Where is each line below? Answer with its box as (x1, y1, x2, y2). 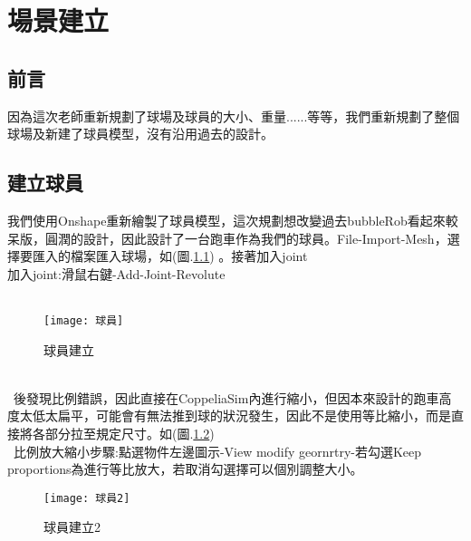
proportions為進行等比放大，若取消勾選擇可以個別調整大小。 (7, 459, 363, 478)
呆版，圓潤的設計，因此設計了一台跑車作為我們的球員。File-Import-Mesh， (7, 228, 447, 247)
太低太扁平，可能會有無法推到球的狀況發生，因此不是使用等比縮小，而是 (19, 406, 451, 425)
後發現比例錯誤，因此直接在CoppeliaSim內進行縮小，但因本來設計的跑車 (13, 388, 439, 407)
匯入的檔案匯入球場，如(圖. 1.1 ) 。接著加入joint (32, 246, 308, 266)
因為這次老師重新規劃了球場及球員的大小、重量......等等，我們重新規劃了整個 (7, 106, 460, 125)
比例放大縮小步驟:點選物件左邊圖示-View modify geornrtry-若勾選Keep (13, 441, 422, 460)
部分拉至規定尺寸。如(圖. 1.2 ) (44, 423, 215, 442)
